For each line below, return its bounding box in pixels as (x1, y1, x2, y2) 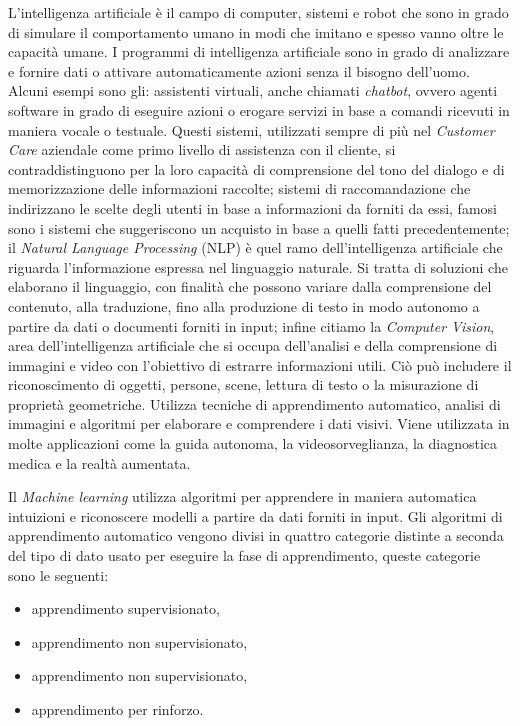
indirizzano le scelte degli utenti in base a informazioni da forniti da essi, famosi (8, 197, 497, 218)
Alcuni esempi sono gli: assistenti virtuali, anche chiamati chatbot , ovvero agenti (8, 80, 498, 101)
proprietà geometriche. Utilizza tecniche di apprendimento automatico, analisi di (8, 393, 501, 414)
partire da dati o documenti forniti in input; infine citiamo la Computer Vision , (8, 315, 495, 336)
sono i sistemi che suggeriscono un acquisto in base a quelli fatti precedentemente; (8, 217, 510, 238)
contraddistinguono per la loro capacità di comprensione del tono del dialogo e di (8, 158, 505, 179)
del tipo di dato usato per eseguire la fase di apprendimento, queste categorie (8, 545, 481, 566)
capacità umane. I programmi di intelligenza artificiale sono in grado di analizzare (8, 41, 510, 62)
